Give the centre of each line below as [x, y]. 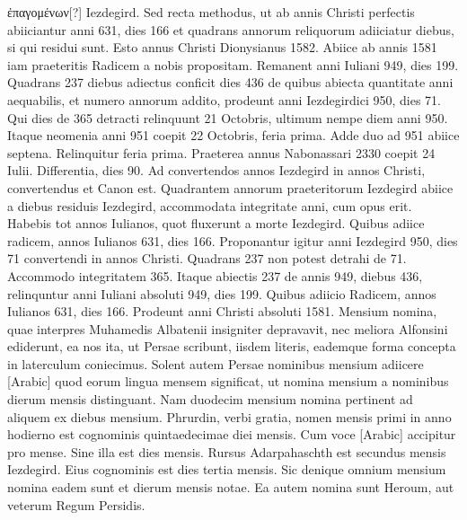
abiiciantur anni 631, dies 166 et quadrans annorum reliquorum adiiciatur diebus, [231, 29]
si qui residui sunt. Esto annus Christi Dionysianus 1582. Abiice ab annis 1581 [222, 47]
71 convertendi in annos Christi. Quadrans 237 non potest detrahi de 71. [207, 258]
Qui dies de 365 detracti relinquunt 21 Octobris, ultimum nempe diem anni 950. [228, 117]
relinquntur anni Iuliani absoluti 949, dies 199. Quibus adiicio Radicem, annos [222, 293]
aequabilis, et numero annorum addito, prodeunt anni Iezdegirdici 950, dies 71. [224, 99]
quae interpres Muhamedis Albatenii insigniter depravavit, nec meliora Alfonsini [228, 328]
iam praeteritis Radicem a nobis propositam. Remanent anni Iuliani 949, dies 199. [233, 64]
